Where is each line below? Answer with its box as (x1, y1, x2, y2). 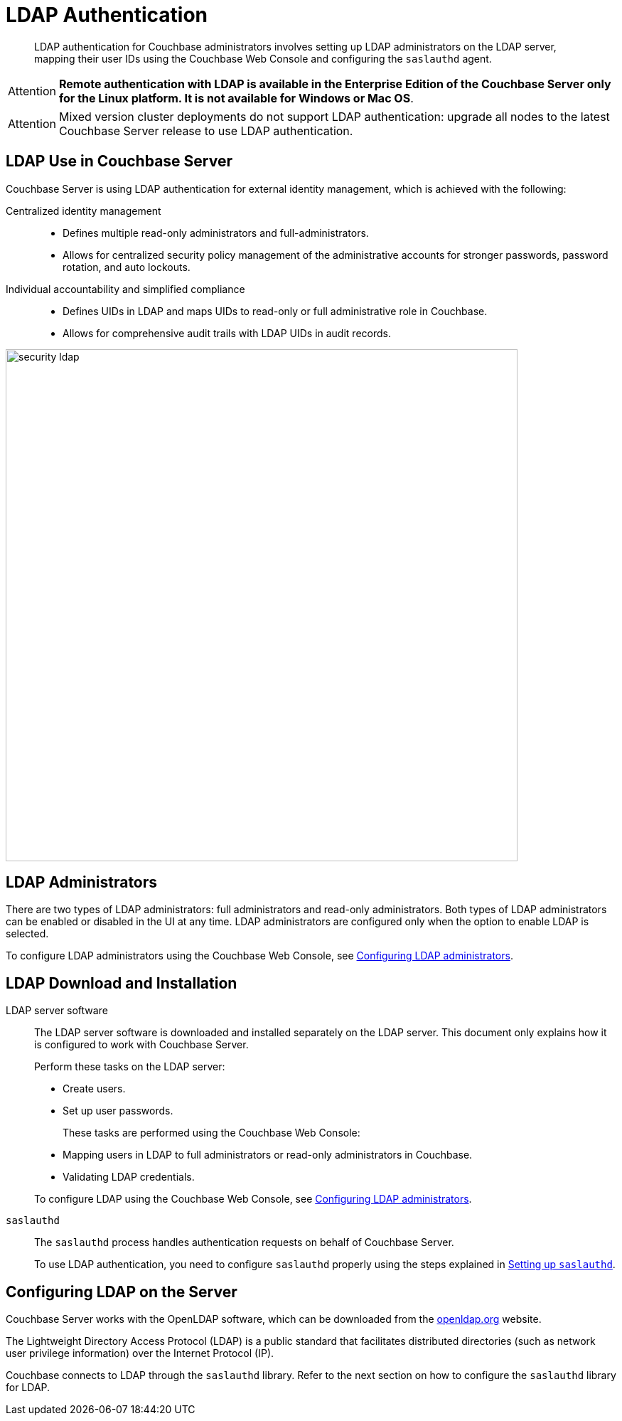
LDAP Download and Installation (6, 974, 237, 992)
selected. (6, 927, 49, 940)
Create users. (63, 1082, 126, 1095)
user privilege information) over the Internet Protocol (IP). (6, 1347, 274, 1360)
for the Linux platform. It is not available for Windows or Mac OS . (58, 90, 414, 105)
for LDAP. (6, 1381, 50, 1394)
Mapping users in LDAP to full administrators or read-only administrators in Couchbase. (63, 1149, 473, 1161)
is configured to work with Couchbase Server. (34, 1038, 249, 1051)
